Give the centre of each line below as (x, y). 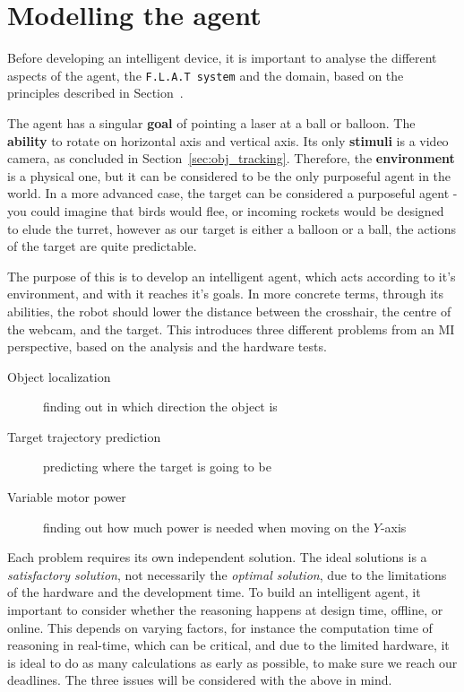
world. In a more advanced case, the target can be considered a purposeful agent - (232, 193)
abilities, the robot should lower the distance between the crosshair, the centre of (229, 311)
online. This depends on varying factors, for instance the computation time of (220, 627)
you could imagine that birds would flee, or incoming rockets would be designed (226, 210)
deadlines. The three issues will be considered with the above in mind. (200, 680)
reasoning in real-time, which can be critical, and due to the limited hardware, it (228, 645)
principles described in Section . (95, 93)
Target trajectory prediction (84, 436)
